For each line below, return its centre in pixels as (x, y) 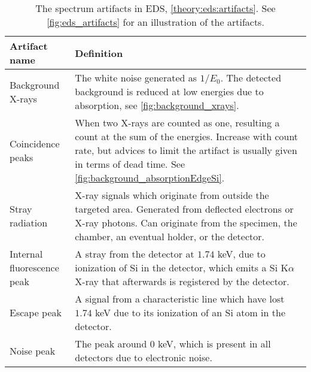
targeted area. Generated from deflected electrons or (184, 209)
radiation (29, 223)
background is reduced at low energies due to (169, 91)
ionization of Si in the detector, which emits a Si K (182, 267)
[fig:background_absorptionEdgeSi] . (150, 178)
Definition (99, 53)
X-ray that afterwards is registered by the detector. (182, 281)
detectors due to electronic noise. (144, 357)
